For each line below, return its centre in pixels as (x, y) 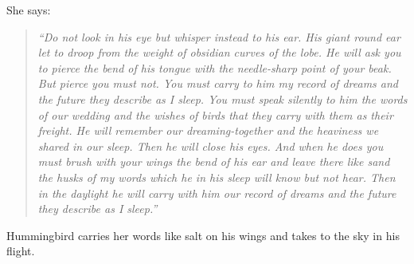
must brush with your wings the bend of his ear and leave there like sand (214, 162)
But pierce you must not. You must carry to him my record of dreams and (218, 83)
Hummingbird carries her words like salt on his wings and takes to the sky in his (203, 235)
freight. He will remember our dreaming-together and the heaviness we (208, 130)
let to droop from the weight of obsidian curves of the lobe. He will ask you (219, 52)
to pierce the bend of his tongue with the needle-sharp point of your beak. (215, 67)
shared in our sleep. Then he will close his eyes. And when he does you (211, 146)
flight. (21, 251)
